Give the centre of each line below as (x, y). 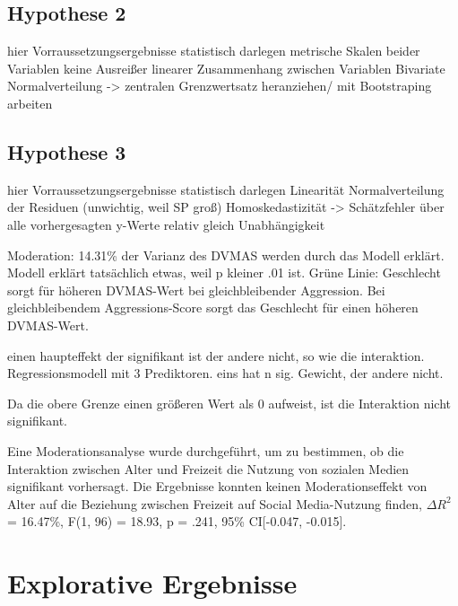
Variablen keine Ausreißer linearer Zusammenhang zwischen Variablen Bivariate (226, 68)
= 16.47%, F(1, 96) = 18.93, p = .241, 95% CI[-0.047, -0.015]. (177, 521)
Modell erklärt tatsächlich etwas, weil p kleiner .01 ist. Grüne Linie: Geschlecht (224, 272)
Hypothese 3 (67, 151)
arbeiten (30, 103)
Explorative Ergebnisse (152, 583)
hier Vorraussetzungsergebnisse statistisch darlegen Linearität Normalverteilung (226, 189)
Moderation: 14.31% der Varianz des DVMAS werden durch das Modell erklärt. (226, 255)
